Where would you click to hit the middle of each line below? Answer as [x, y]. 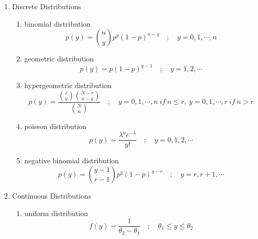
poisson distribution [55, 126]
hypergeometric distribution [68, 85]
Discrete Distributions [47, 6]
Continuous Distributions [51, 196]
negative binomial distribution [72, 160]
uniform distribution [56, 213]
